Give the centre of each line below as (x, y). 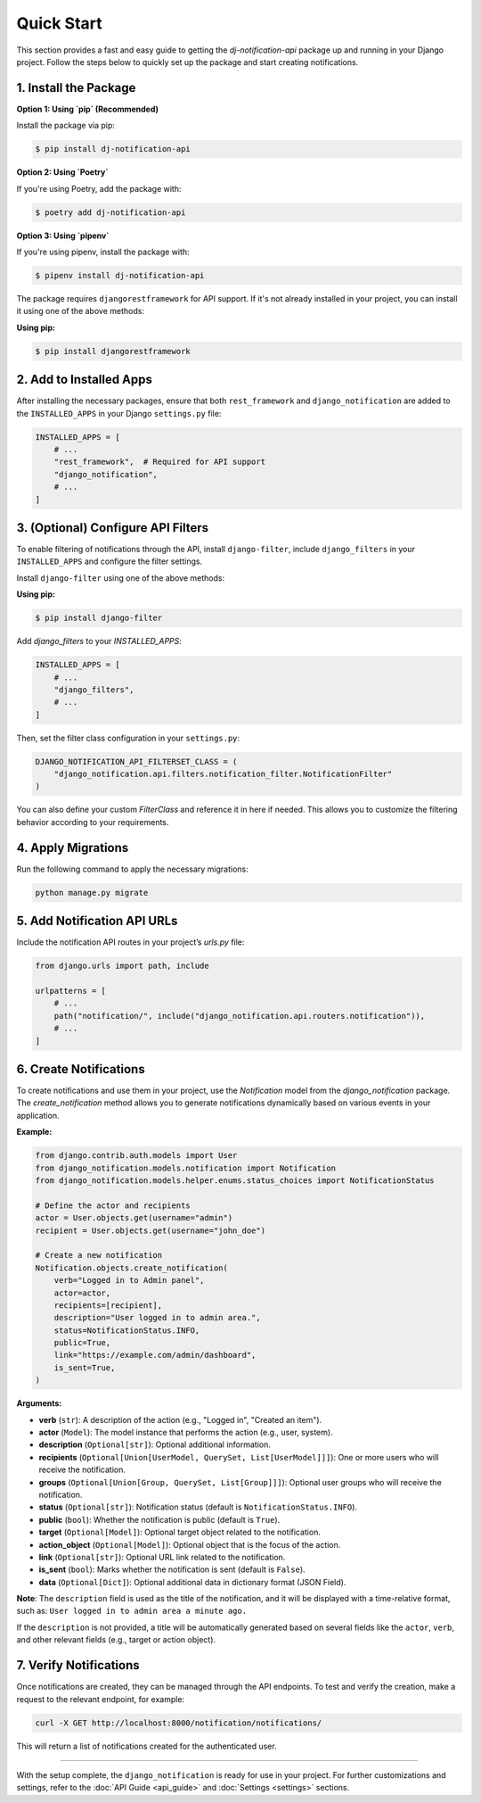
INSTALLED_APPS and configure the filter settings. (110, 561)
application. (38, 1115)
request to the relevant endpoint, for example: (101, 1699)
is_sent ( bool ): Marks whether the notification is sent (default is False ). (172, 1569)
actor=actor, (82, 1293)
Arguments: (39, 1403)
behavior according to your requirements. (93, 822)
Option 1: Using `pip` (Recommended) (88, 109)
